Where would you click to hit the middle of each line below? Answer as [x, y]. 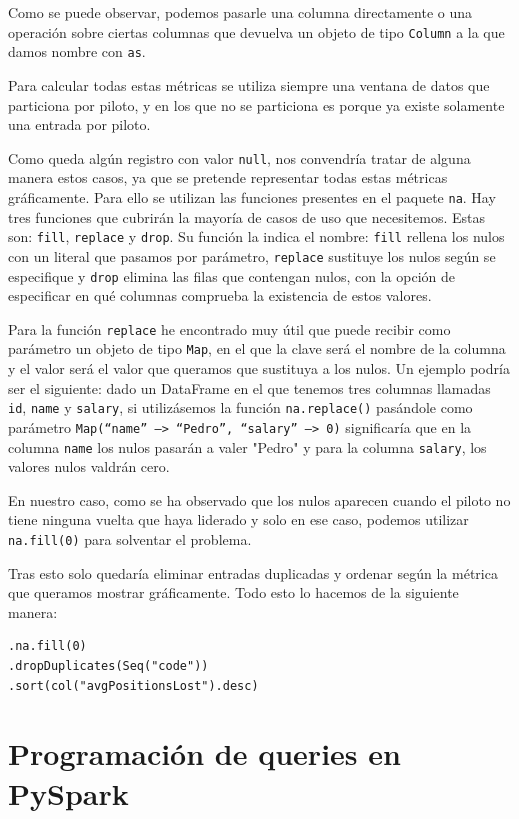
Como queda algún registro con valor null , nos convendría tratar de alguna [239, 157]
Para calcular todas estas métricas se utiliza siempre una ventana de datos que [249, 84]
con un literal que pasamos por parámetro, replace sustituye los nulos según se [252, 255]
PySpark [68, 792]
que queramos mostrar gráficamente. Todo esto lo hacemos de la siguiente [233, 592]
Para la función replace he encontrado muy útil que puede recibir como [229, 328]
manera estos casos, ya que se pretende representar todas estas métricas [228, 177]
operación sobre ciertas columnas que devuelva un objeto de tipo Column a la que [256, 31]
